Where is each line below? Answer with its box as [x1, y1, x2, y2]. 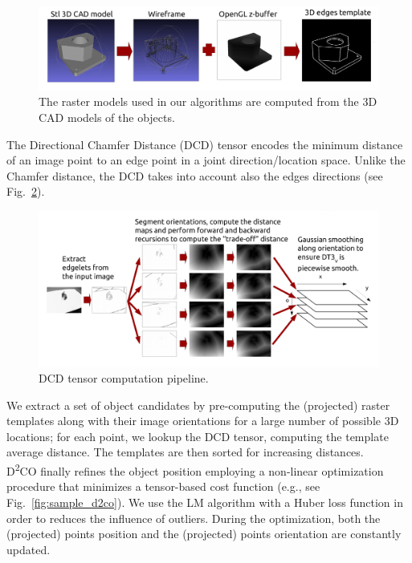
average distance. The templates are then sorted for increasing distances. [6, 444, 364, 460]
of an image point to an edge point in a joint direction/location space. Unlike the [6, 152, 406, 168]
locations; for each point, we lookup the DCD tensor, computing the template [6, 427, 389, 444]
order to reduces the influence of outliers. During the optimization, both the [6, 509, 381, 526]
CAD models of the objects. [39, 108, 175, 125]
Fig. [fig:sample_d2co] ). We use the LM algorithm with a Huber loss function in [6, 493, 403, 510]
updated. [6, 541, 51, 557]
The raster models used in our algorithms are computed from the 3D [39, 93, 377, 110]
